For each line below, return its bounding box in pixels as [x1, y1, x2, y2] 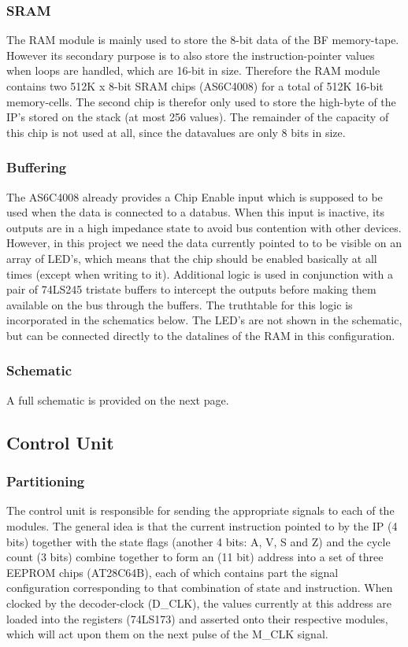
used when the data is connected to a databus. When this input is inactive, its [6, 204, 384, 220]
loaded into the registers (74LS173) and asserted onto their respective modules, [6, 610, 388, 627]
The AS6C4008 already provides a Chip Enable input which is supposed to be [6, 188, 383, 205]
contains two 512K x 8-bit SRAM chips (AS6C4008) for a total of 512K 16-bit [6, 78, 384, 94]
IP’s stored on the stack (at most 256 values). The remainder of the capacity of [6, 109, 389, 125]
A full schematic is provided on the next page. [6, 391, 229, 408]
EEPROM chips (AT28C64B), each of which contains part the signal [6, 564, 339, 580]
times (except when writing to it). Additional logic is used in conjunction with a [6, 265, 394, 282]
